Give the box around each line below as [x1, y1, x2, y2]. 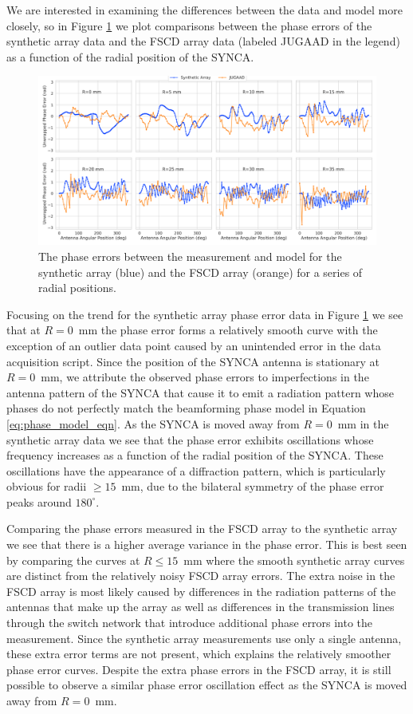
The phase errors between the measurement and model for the [38, 247, 342, 264]
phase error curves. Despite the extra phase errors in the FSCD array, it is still [6, 661, 391, 677]
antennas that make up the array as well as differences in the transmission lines [6, 598, 395, 615]
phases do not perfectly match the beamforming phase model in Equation [6, 400, 366, 416]
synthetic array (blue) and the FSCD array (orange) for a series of [38, 263, 363, 280]
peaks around [6, 493, 72, 510]
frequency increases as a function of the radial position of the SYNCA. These [6, 447, 383, 464]
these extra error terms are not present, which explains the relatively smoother [6, 645, 391, 662]
